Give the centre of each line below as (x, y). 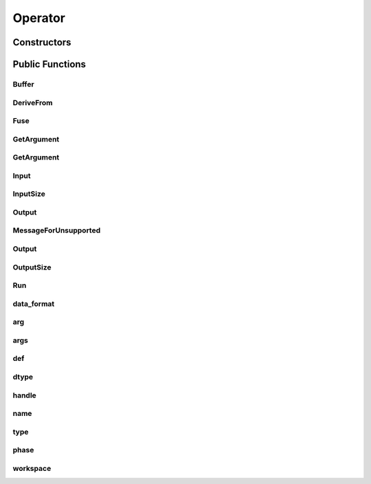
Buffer (23, 84)
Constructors (42, 42)
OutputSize (32, 267)
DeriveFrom (33, 102)
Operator (39, 18)
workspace (32, 468)
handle (25, 395)
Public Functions (49, 64)
